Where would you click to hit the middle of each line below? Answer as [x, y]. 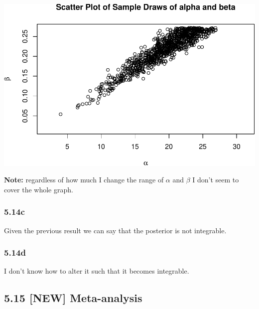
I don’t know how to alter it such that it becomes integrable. [97, 271]
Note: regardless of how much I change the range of [84, 180]
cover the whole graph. [39, 189]
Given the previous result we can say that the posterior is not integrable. [115, 230]
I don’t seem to [216, 180]
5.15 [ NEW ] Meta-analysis [73, 298]
